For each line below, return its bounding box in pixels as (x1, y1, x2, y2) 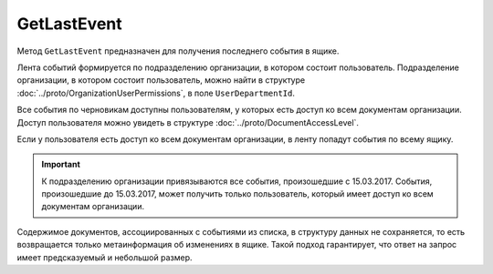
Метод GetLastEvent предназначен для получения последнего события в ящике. (16, 46, 340, 56)
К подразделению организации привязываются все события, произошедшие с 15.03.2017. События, (41, 176, 433, 187)
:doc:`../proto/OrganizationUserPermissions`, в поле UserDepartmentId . (16, 87, 296, 98)
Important (41, 159, 81, 170)
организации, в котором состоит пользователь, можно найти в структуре (16, 75, 306, 86)
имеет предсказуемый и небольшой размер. (16, 251, 193, 263)
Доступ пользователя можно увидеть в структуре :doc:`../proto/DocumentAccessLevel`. (16, 117, 360, 127)
